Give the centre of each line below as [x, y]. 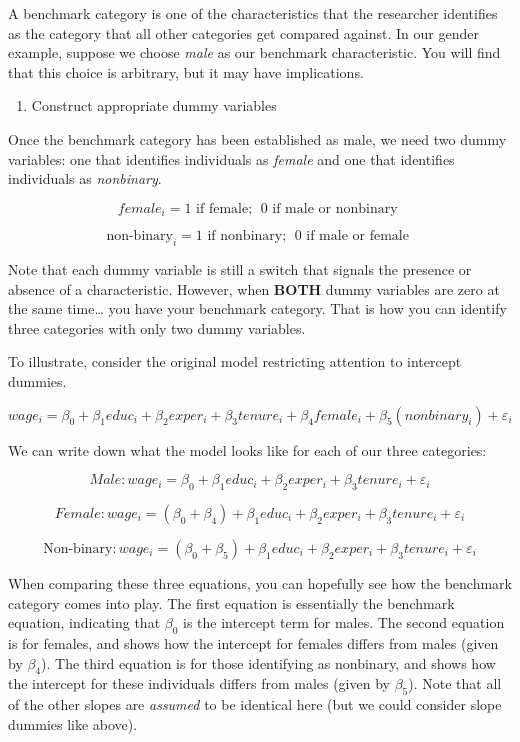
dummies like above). [73, 723]
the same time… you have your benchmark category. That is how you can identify [257, 308]
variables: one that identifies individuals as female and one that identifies [231, 158]
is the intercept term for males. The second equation [344, 622]
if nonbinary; [247, 236]
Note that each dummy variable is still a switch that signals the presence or [240, 269]
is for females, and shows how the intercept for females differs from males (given [253, 642]
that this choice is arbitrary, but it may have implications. [186, 71]
